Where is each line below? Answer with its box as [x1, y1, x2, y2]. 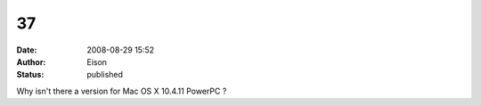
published [86, 69, 124, 80]
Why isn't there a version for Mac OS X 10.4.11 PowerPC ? [16, 86, 227, 96]
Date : [16, 45, 37, 55]
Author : [16, 56, 46, 67]
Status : [16, 69, 45, 80]
